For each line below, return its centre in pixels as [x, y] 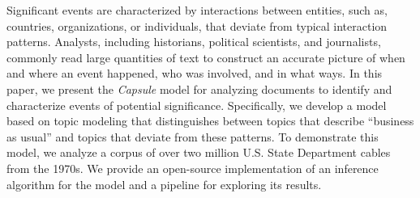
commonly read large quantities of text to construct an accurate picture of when [206, 57]
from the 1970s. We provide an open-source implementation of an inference [193, 168]
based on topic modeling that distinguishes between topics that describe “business [210, 121]
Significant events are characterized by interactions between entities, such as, [197, 10]
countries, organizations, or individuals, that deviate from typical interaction [197, 25]
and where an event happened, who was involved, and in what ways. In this [195, 73]
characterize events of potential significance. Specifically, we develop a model [197, 105]
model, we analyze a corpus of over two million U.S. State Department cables [199, 152]
